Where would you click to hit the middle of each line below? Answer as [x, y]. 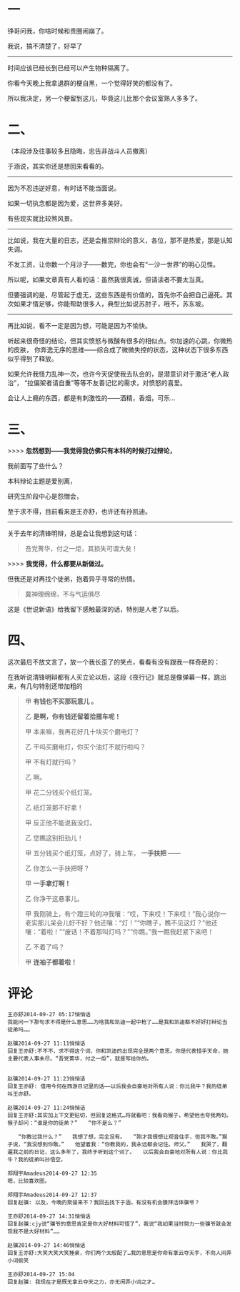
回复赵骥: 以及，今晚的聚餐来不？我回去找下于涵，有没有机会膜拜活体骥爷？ [104, 1202]
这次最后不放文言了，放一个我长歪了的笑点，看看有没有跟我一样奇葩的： [114, 662]
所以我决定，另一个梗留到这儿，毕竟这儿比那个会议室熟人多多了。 [104, 98]
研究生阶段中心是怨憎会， [45, 496]
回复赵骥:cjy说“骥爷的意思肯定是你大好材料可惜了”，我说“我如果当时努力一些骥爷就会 [117, 1224]
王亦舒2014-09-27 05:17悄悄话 [49, 1014]
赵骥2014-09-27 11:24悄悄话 [46, 1108]
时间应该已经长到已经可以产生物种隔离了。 [70, 68]
